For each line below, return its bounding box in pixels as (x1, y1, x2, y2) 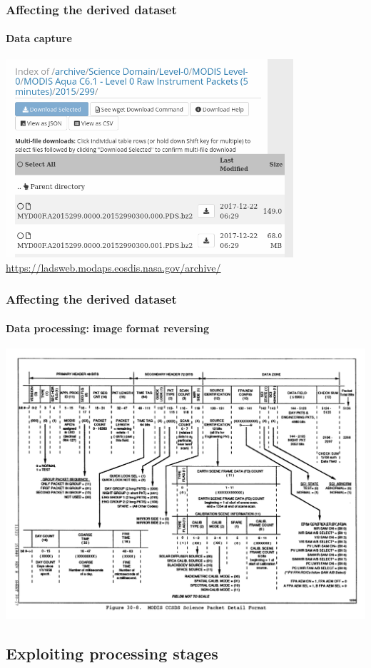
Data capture (6, 31, 72, 46)
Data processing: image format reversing (6, 320, 210, 335)
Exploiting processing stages (6, 642, 218, 664)
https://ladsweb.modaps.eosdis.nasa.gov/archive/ (6, 260, 221, 274)
